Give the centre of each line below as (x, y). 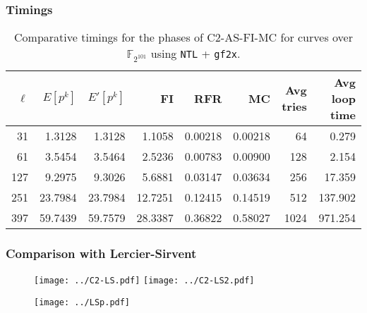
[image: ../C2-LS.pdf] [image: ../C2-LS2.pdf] (144, 281)
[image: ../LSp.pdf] (82, 302)
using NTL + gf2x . (195, 54)
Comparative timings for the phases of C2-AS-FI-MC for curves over (183, 37)
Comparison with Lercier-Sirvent (101, 253)
